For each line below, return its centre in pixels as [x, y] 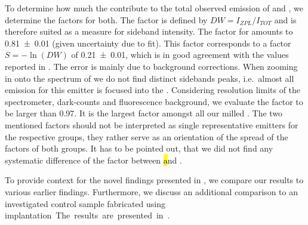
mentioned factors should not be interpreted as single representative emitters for [152, 124]
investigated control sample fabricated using [85, 203]
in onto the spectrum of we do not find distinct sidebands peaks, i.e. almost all [150, 78]
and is [285, 19]
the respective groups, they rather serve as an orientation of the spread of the [147, 136]
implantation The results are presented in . [87, 215]
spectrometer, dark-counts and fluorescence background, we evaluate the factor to [154, 101]
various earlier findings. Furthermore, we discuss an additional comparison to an [151, 191]
